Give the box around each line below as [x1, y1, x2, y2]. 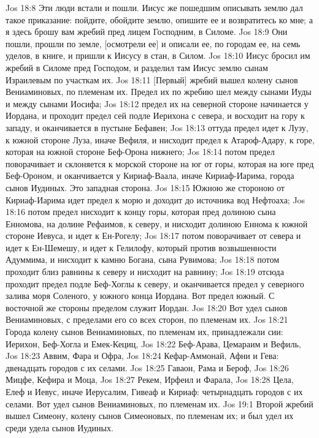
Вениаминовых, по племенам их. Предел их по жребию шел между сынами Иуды [6, 85, 312, 98]
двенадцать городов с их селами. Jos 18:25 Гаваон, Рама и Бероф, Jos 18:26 [6, 361, 289, 374]
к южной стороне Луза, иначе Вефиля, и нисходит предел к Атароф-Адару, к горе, [6, 133, 315, 146]
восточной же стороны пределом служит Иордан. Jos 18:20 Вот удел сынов [6, 301, 288, 314]
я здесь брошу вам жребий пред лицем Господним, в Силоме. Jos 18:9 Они [6, 25, 288, 38]
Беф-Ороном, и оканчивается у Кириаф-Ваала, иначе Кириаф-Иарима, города [6, 169, 294, 182]
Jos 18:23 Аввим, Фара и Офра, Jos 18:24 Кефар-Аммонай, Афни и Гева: [6, 349, 279, 362]
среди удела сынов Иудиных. [6, 421, 113, 434]
